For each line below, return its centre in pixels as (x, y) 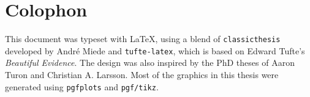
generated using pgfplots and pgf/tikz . (82, 86)
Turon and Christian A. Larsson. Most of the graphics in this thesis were (142, 75)
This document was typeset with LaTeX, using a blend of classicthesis (143, 39)
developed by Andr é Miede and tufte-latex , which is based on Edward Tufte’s (155, 50)
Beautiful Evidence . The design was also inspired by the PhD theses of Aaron (150, 63)
